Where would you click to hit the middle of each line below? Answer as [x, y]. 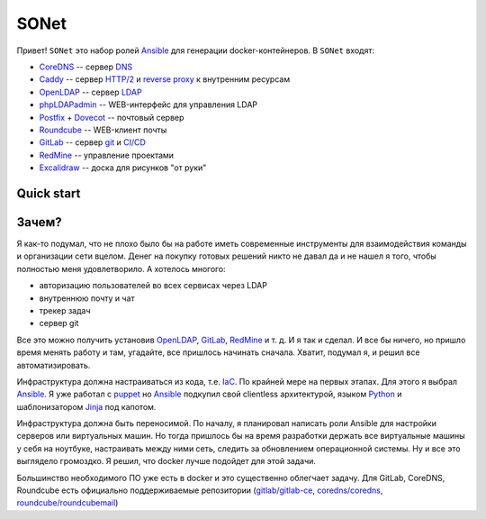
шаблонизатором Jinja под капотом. [86, 406]
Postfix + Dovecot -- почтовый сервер [112, 117]
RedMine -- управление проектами [107, 155]
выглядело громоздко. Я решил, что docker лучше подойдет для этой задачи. [166, 461]
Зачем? [39, 222]
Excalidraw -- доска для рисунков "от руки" [123, 168]
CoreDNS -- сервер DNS [86, 67]
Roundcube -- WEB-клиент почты [103, 130]
